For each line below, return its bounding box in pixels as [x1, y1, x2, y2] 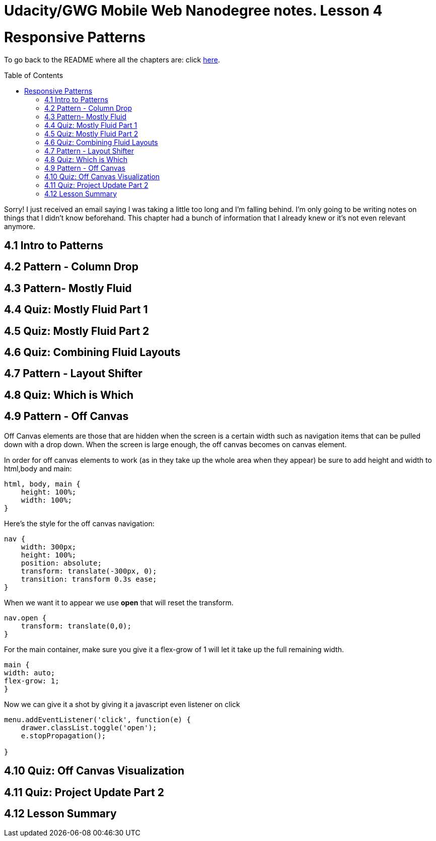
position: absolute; [21, 558, 102, 567]
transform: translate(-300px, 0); [21, 567, 157, 575]
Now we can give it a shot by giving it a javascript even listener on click [4, 699, 240, 709]
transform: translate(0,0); [21, 621, 131, 630]
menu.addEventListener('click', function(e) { [4, 715, 191, 724]
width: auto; [4, 668, 55, 677]
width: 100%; [21, 496, 72, 504]
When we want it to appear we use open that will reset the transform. [4, 598, 234, 607]
